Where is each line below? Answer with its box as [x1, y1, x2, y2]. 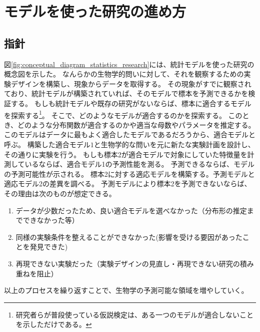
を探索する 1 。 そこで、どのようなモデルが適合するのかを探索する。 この [4, 108, 242, 120]
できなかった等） [22, 215, 79, 225]
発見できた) [29, 241, 68, 252]
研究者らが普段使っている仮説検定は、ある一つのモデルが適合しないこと [15, 309, 254, 319]
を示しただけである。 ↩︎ [15, 319, 92, 329]
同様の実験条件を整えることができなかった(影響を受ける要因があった [15, 231, 242, 242]
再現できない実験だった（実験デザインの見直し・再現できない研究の [15, 258, 240, 268]
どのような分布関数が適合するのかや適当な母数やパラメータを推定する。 [17, 119, 255, 130]
